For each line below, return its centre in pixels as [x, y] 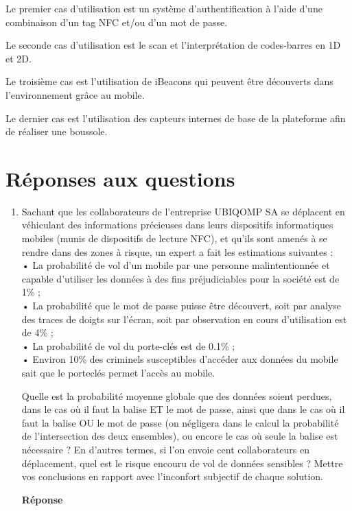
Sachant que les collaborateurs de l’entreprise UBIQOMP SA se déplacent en [183, 211]
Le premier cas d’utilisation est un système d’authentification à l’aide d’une [164, 8]
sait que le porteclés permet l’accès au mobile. [118, 372]
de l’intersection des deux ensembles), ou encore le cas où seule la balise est [180, 436]
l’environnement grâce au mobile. [75, 94]
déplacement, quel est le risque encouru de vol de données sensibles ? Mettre [182, 463]
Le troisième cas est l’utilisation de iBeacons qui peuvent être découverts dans [169, 81]
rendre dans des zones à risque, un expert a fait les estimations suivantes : [177, 251]
